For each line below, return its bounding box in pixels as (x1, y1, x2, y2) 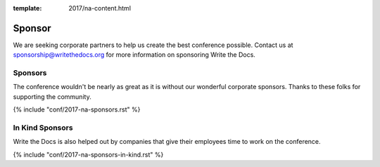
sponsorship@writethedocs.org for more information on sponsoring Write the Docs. (13, 51, 256, 59)
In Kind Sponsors (13, 123, 73, 133)
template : (13, 4, 42, 12)
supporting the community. (13, 92, 91, 101)
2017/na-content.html (68, 4, 132, 12)
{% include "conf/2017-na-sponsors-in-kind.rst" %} (13, 150, 164, 159)
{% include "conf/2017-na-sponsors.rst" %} (13, 105, 141, 114)
